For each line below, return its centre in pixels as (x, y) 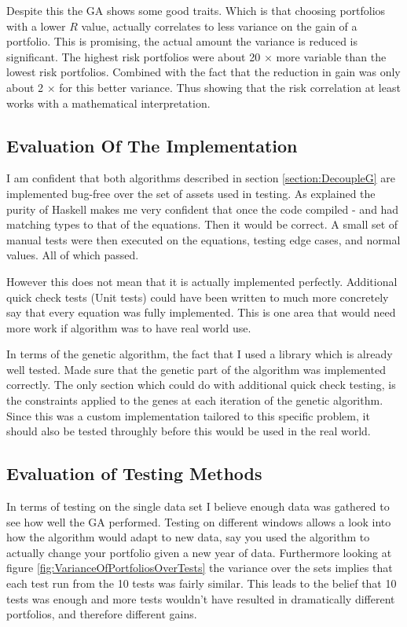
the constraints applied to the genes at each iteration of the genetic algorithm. (195, 400)
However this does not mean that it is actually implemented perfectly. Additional (202, 281)
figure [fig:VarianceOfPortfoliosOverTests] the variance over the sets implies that (200, 568)
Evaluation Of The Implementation (152, 145)
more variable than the (331, 56)
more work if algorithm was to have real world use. (129, 327)
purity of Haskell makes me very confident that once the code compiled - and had (203, 209)
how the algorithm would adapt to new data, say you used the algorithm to (188, 537)
